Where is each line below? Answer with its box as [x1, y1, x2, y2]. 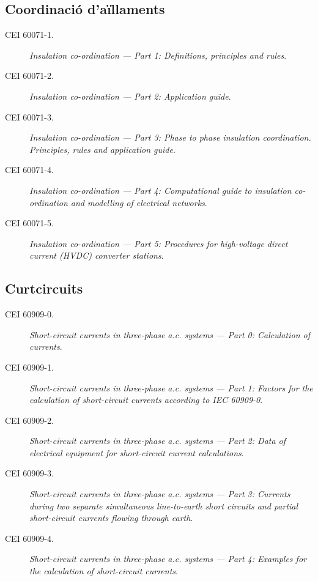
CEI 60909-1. [5, 360, 54, 373]
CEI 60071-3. [5, 110, 54, 123]
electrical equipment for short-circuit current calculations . [29, 446, 244, 459]
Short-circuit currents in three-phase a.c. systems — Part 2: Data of [29, 434, 286, 447]
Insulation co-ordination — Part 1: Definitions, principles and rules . [29, 48, 287, 61]
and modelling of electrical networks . [70, 196, 207, 209]
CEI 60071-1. [5, 28, 54, 41]
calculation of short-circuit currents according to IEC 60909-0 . [29, 393, 263, 406]
